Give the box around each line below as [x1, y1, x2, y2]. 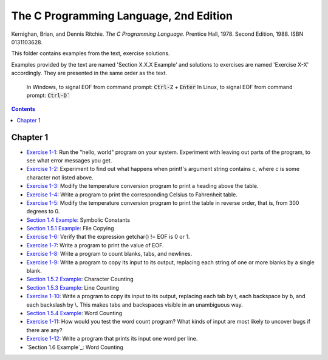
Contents [11, 105, 36, 113]
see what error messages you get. [26, 156, 112, 164]
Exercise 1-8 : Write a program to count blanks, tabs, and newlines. [26, 250, 193, 258]
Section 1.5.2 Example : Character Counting [26, 276, 134, 283]
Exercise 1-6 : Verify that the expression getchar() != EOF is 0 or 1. [26, 233, 190, 241]
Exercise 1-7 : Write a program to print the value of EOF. [26, 241, 164, 248]
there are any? [26, 326, 63, 333]
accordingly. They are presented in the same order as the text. [11, 70, 168, 77]
